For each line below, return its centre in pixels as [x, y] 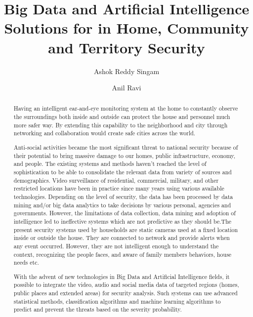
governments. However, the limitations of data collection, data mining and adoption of [125, 213]
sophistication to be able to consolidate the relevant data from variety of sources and [123, 172]
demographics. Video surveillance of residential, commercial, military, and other [116, 180]
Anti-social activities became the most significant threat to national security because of [126, 147]
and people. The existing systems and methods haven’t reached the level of [110, 164]
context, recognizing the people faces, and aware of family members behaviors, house [123, 254]
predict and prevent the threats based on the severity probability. [98, 309]
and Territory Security [126, 47]
